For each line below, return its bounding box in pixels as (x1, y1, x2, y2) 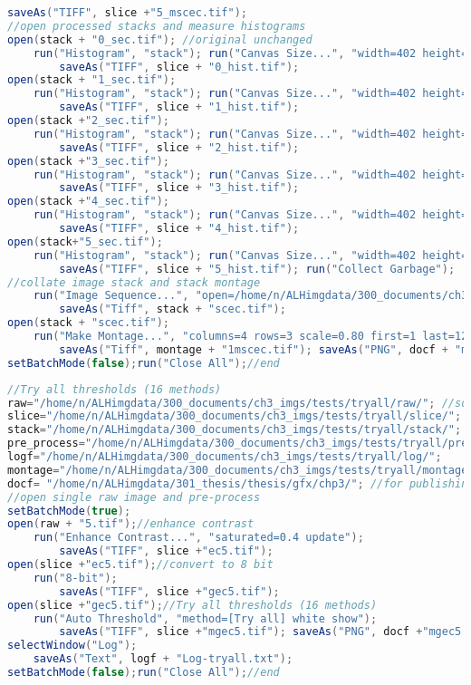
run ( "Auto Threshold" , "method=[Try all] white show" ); (33, 612, 378, 625)
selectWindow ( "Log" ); (7, 639, 138, 652)
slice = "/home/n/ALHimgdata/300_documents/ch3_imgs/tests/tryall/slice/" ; (7, 410, 462, 423)
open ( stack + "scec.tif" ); (7, 316, 170, 330)
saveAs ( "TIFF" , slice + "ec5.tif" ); (59, 545, 274, 558)
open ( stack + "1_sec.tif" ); (7, 73, 177, 87)
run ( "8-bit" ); (33, 571, 118, 584)
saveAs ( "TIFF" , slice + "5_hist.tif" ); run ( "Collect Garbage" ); (59, 262, 456, 275)
